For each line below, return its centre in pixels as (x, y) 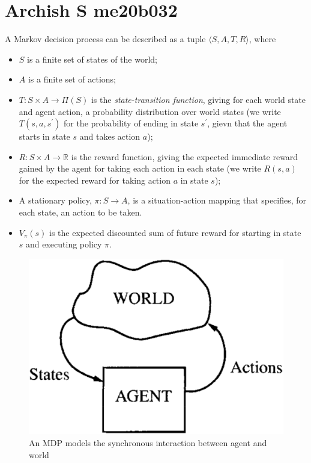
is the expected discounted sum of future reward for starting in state (175, 232)
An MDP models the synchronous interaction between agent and (148, 442)
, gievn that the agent (247, 123)
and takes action (110, 136)
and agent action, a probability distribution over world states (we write (150, 111)
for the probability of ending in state (131, 123)
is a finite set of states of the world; (92, 59)
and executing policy (64, 244)
